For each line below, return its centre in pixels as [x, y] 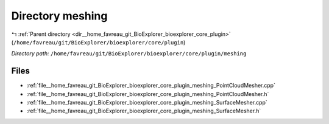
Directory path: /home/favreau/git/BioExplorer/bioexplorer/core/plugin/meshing [129, 53]
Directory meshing [59, 16]
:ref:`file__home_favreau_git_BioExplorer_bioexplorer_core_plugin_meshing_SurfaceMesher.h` [144, 111]
